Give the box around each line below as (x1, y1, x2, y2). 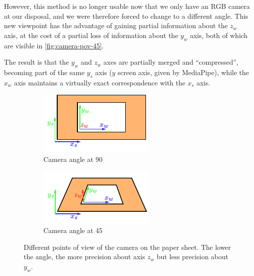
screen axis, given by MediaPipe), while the (117, 67, 249, 77)
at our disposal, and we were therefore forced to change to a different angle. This (4, 10, 249, 21)
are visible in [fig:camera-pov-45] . (4, 40, 104, 50)
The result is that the (4, 57, 69, 67)
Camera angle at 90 (43, 154, 103, 164)
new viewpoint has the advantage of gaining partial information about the (4, 20, 228, 31)
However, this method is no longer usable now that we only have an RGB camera (4, 1, 250, 11)
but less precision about (156, 251, 228, 262)
